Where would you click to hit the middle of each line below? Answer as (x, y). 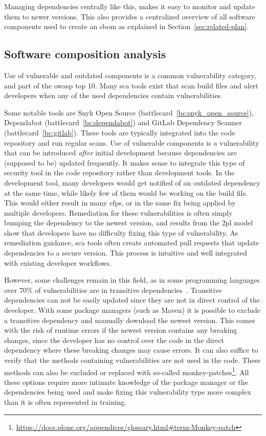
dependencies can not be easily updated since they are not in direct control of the (132, 300)
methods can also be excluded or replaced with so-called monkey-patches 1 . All (127, 371)
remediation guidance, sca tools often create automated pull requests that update (132, 243)
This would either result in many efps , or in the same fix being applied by (120, 203)
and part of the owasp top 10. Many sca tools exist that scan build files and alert (131, 85)
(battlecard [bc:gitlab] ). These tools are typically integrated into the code (120, 132)
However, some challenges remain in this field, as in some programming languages (132, 280)
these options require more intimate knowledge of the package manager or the (126, 382)
